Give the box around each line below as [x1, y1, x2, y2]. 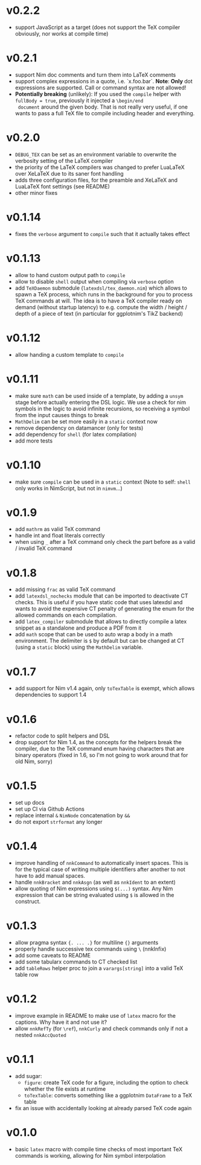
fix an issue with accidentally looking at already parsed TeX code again [14, 1104, 192, 1111]
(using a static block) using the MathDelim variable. [14, 643, 144, 651]
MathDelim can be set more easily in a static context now [14, 418, 158, 425]
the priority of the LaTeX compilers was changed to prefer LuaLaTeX [14, 164, 185, 171]
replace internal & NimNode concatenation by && [14, 812, 130, 819]
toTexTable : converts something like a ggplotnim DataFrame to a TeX [24, 1091, 193, 1099]
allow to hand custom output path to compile [14, 271, 126, 278]
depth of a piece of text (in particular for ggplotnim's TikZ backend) [14, 310, 183, 317]
